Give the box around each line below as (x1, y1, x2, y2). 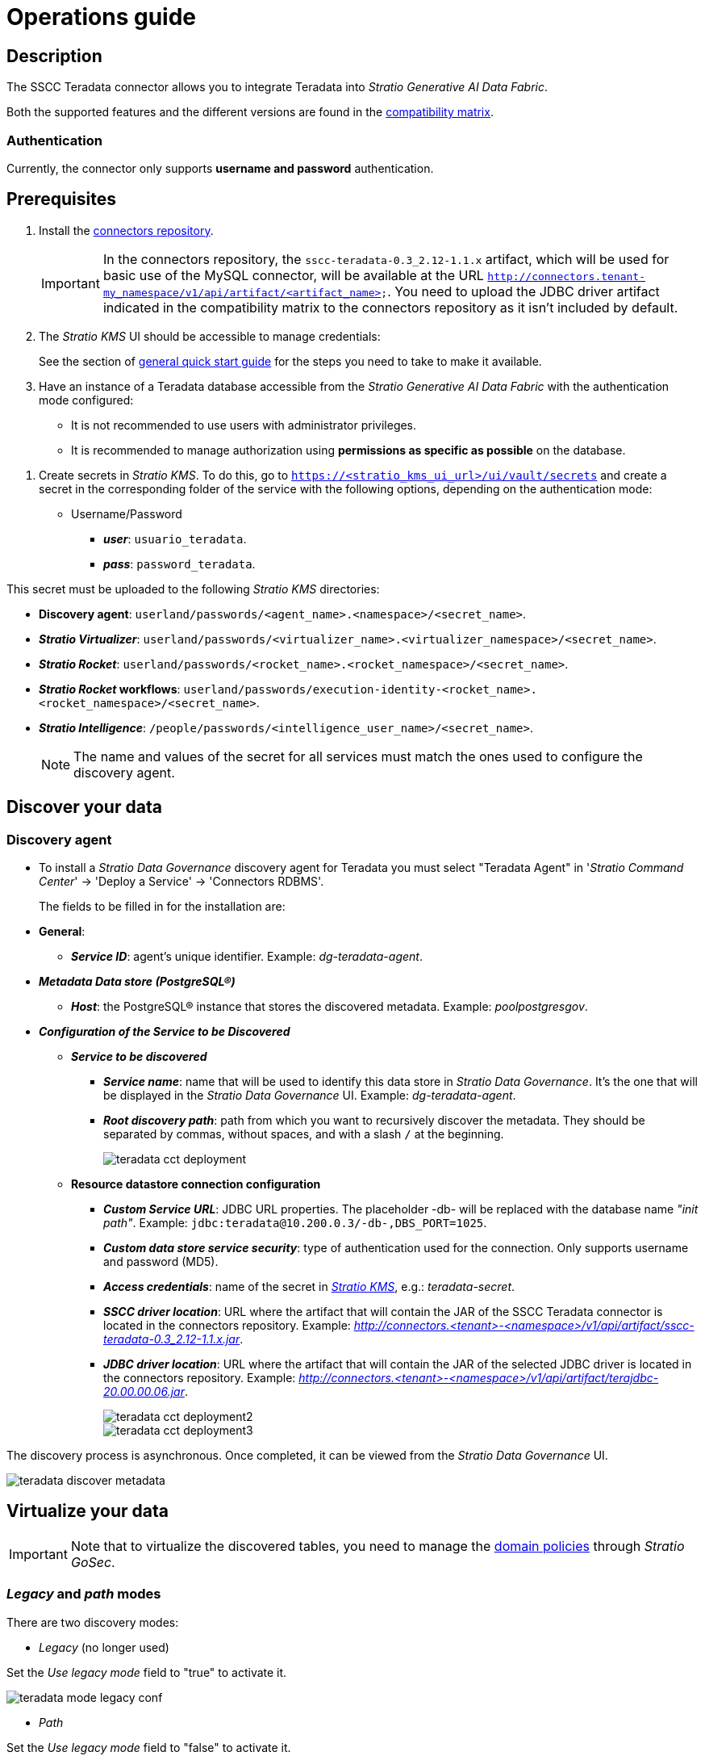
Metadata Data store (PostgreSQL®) (39, 974, 236, 988)
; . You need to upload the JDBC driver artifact (381, 283, 660, 300)
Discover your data (6, 797, 162, 818)
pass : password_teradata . (103, 556, 256, 571)
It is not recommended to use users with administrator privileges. (71, 417, 417, 432)
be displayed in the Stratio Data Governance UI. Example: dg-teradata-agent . (103, 1087, 516, 1102)
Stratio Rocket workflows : (39, 681, 181, 696)
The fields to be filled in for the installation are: (39, 899, 286, 913)
